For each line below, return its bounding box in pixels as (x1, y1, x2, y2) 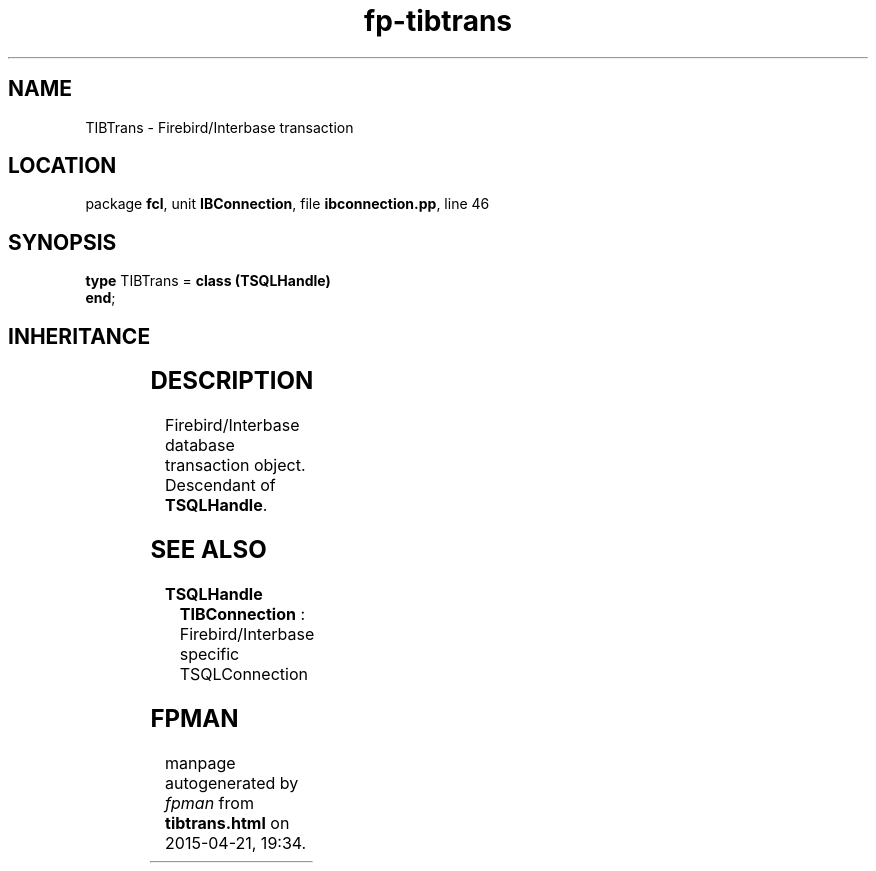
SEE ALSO (150, 534, 267, 564)
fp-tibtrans (363, 4, 513, 38)
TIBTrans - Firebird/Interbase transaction (85, 118, 354, 136)
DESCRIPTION (150, 366, 314, 396)
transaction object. (165, 455, 306, 476)
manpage (165, 752, 236, 773)
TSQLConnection (179, 663, 308, 684)
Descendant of (165, 475, 276, 496)
